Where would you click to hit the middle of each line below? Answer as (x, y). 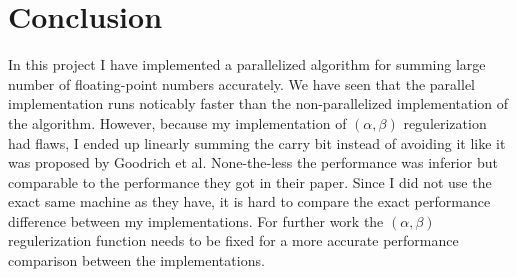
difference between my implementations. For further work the (196, 220)
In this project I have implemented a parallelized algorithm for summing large (247, 64)
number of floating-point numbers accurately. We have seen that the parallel (241, 83)
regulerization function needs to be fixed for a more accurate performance (233, 240)
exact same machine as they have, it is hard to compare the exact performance (249, 201)
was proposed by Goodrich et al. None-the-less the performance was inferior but (253, 162)
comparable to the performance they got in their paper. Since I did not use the (250, 181)
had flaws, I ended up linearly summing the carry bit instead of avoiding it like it (257, 142)
